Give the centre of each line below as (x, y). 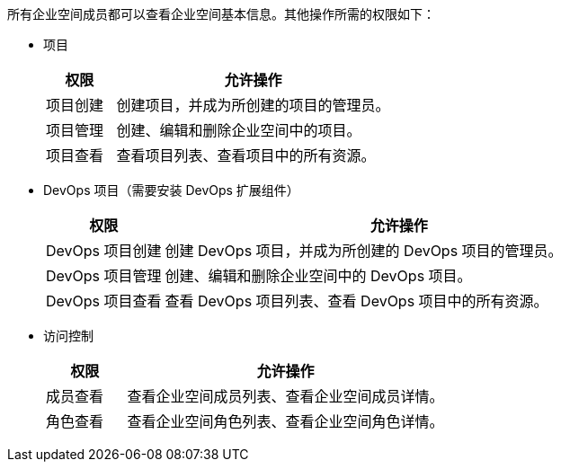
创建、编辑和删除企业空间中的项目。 (239, 130)
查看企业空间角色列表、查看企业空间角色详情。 (285, 421)
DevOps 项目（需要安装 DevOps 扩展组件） (171, 190)
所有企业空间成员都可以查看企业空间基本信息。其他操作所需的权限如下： (221, 14)
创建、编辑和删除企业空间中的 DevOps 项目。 (318, 276)
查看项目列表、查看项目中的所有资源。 (246, 155)
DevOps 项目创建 (104, 251)
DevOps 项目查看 (104, 301)
